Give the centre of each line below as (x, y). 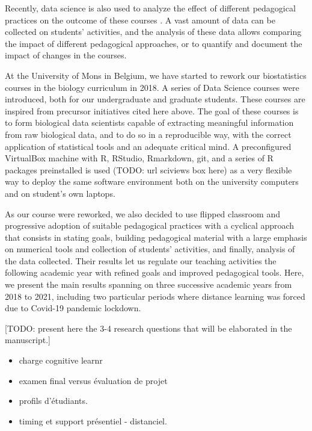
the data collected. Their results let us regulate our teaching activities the (141, 260)
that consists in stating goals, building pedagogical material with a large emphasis (156, 237)
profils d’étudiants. (53, 401)
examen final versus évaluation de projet (93, 380)
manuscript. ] (28, 340)
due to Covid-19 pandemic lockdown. (73, 308)
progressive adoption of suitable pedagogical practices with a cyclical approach (150, 225)
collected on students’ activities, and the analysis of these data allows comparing (153, 32)
